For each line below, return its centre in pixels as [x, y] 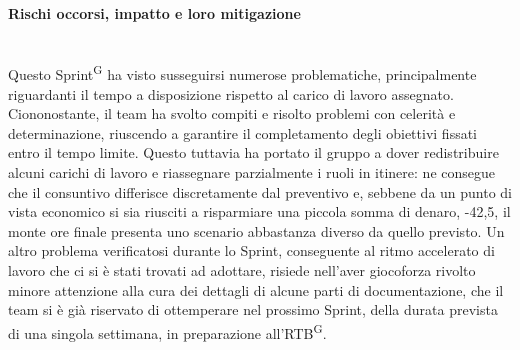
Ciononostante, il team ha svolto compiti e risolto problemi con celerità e [232, 113]
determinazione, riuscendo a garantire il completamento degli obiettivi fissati [242, 132]
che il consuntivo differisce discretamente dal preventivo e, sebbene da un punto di [260, 191]
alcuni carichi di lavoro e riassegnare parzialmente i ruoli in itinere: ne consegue [251, 172]
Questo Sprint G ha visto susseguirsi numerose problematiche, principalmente [242, 73]
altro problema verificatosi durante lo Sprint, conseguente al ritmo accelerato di [251, 250]
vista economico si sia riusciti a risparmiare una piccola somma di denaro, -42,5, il [259, 211]
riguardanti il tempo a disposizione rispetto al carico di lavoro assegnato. [231, 93]
